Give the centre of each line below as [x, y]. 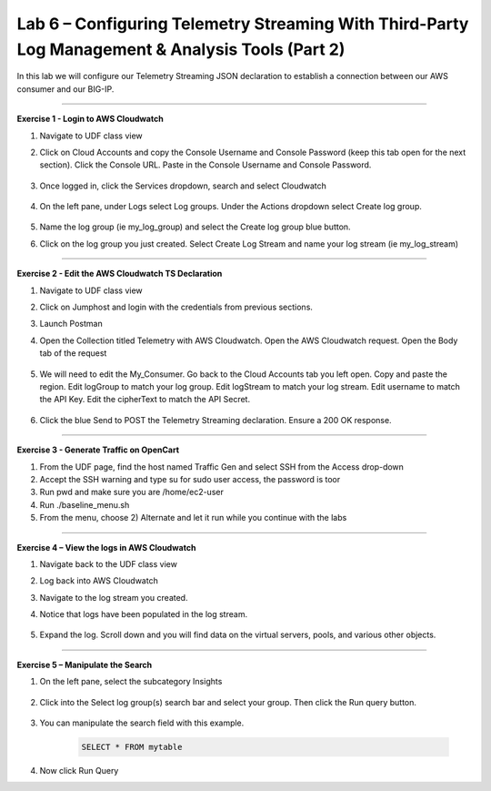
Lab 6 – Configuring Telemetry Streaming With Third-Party [243, 24]
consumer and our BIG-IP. [65, 89]
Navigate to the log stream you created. [114, 597]
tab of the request [73, 353]
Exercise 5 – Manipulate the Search [85, 664]
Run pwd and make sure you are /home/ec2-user [132, 492]
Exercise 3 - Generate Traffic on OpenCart [98, 450]
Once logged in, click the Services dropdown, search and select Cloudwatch [183, 186]
